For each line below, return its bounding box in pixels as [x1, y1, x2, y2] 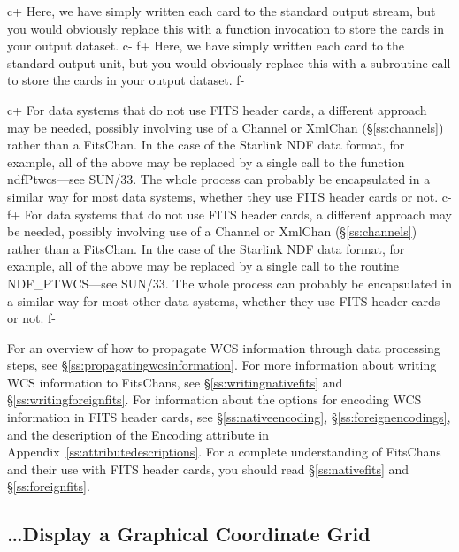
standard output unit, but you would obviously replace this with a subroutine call [7, 53, 451, 72]
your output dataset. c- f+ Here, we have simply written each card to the [7, 36, 405, 55]
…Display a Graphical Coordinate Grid [7, 520, 371, 548]
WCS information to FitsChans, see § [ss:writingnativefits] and [7, 372, 343, 391]
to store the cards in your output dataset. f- [7, 71, 245, 89]
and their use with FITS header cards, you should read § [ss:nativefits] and [7, 459, 409, 478]
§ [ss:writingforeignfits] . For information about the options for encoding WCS [7, 390, 422, 409]
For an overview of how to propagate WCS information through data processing [7, 338, 440, 356]
